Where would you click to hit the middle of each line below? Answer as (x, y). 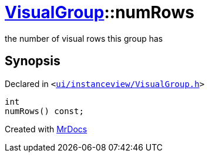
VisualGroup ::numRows (100, 12)
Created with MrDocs (46, 129)
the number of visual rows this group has (84, 38)
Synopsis (33, 61)
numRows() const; (44, 111)
